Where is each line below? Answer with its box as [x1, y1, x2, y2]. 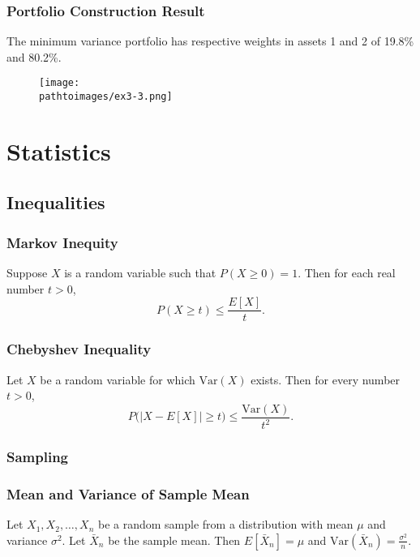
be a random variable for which [40, 371, 195, 388]
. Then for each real [298, 264, 396, 281]
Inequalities [6, 190, 105, 215]
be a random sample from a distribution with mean [97, 516, 354, 533]
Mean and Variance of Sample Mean [6, 483, 250, 503]
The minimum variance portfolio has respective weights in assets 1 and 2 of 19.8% [6, 32, 414, 49]
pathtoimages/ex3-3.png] [39, 91, 173, 103]
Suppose [6, 264, 48, 281]
